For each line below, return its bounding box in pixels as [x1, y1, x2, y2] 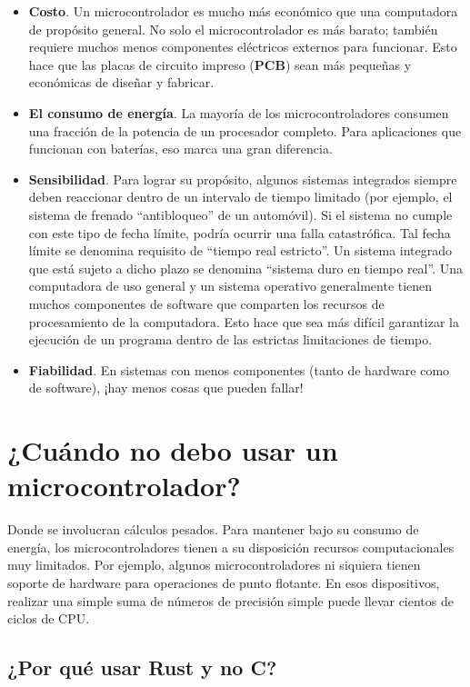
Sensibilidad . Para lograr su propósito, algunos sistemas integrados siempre [28, 169, 457, 188]
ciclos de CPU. [7, 609, 90, 628]
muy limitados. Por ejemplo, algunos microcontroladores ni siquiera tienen [7, 555, 421, 574]
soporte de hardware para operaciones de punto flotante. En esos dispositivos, [7, 572, 440, 592]
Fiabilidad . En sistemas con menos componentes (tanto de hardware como [28, 360, 450, 379]
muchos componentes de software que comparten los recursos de [28, 294, 385, 313]
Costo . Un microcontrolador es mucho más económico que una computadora [28, 2, 458, 20]
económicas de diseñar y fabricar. [28, 73, 215, 92]
